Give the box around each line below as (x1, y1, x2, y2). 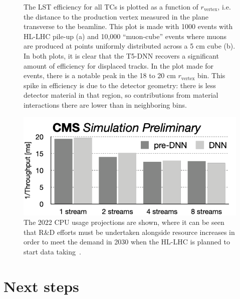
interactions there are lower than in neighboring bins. (24, 99, 187, 110)
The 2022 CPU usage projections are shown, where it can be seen (24, 217, 224, 227)
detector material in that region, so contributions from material (24, 90, 218, 100)
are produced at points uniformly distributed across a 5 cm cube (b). (24, 41, 235, 51)
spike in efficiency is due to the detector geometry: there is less (24, 80, 216, 90)
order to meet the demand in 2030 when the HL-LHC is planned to (24, 236, 230, 247)
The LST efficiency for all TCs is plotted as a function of (24, 2, 198, 12)
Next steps (4, 275, 79, 296)
